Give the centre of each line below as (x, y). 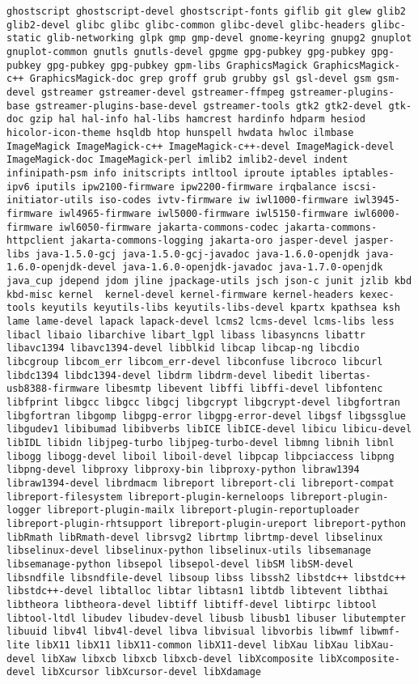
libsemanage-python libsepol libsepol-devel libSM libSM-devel (180, 564)
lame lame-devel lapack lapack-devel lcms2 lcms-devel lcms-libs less (201, 322)
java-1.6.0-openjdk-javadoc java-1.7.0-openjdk (253, 268)
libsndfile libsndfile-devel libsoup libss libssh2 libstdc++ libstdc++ (206, 578)
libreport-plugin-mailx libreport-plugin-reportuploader (203, 510)
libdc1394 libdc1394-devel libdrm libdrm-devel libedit (160, 375)
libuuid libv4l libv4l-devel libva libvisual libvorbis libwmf (180, 632)
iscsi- (360, 187)
